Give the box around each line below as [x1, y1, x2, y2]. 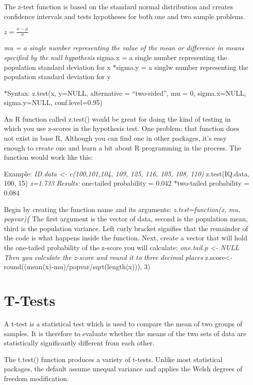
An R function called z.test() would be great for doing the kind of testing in [4, 113, 231, 124]
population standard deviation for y [4, 71, 111, 82]
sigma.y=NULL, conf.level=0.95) [4, 97, 102, 107]
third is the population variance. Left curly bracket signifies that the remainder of [4, 223, 248, 233]
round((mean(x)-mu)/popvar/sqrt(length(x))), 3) [4, 261, 151, 272]
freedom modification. [4, 373, 69, 383]
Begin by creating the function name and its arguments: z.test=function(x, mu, [4, 204, 240, 214]
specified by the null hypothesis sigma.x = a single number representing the [4, 52, 227, 62]
